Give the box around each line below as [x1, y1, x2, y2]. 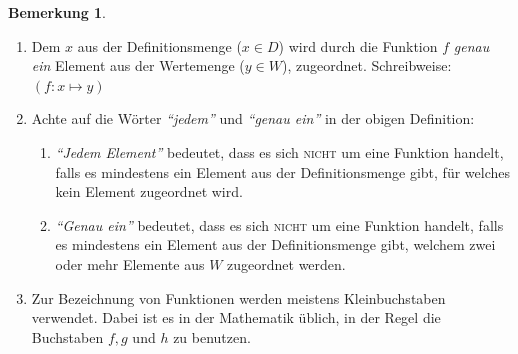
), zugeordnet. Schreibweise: [281, 55, 452, 76]
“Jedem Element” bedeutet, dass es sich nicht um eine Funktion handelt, [55, 141, 504, 162]
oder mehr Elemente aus [55, 253, 205, 274]
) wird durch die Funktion [278, 35, 438, 56]
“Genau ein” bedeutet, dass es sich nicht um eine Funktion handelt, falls [55, 214, 504, 235]
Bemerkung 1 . [8, 2, 107, 22]
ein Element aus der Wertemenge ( [31, 55, 245, 76]
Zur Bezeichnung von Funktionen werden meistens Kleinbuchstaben [31, 287, 446, 308]
